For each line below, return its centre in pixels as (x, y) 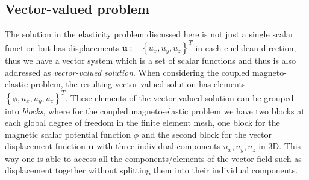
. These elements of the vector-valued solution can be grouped (179, 97)
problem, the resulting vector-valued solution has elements (138, 84)
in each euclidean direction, (246, 47)
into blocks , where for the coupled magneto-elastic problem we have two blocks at (155, 110)
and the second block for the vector (207, 134)
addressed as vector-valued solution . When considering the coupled (127, 72)
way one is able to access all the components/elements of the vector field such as (153, 158)
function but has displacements (62, 47)
